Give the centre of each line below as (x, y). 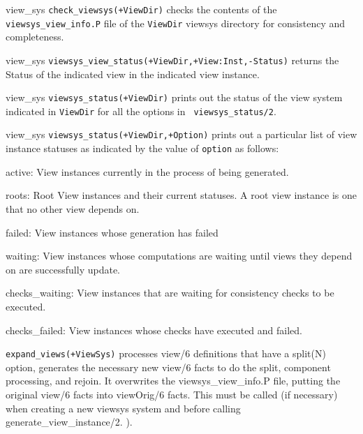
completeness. (35, 37)
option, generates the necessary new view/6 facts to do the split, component (168, 367)
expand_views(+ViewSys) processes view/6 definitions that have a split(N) (166, 353)
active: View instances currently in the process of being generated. (147, 171)
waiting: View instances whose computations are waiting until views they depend (179, 256)
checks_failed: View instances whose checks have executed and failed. (154, 330)
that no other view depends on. (73, 208)
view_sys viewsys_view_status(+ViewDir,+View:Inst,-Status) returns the (172, 60)
